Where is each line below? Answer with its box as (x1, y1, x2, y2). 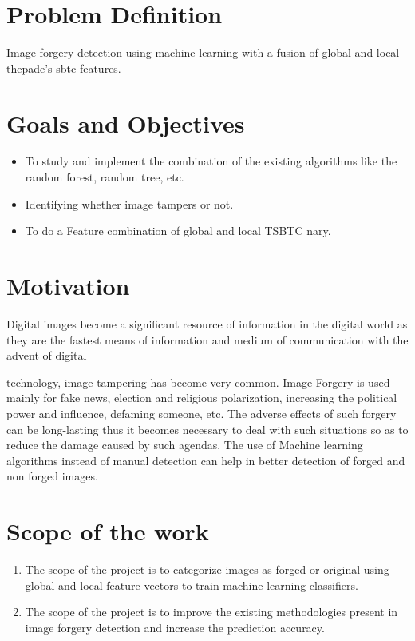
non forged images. (6, 468, 98, 484)
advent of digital (6, 347, 87, 364)
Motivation (6, 269, 130, 301)
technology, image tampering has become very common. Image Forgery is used (6, 373, 390, 390)
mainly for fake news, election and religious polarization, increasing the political (6, 389, 397, 406)
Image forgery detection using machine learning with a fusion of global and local (6, 44, 400, 61)
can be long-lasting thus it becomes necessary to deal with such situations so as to (6, 420, 409, 437)
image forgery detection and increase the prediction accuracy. (25, 619, 325, 635)
